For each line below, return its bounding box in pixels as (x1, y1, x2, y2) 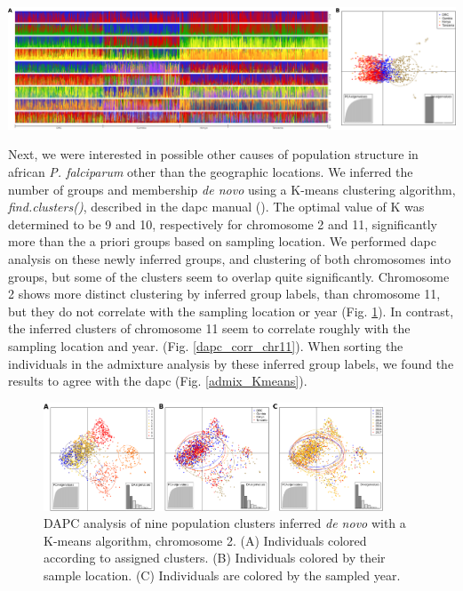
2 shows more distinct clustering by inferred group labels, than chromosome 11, (8, 284, 441, 303)
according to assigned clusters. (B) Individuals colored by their (44, 548, 386, 567)
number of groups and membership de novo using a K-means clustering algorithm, (8, 180, 456, 198)
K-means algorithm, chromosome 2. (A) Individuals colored (44, 531, 367, 549)
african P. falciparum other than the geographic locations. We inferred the (8, 163, 413, 180)
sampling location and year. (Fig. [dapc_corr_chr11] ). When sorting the (8, 336, 403, 355)
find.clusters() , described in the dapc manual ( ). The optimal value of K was (8, 197, 425, 216)
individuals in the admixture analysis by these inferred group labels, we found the (8, 354, 454, 372)
